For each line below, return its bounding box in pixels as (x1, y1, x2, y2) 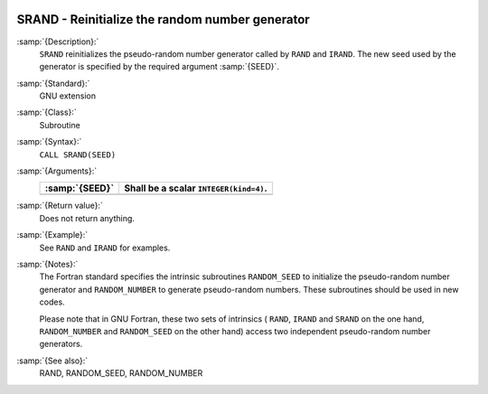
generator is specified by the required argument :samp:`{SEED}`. (39, 61, 280, 72)
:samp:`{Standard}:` (16, 78, 90, 89)
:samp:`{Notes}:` (16, 258, 79, 269)
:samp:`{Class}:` (16, 107, 77, 117)
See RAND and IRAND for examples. (39, 242, 171, 253)
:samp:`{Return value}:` (16, 200, 104, 211)
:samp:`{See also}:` (16, 355, 89, 366)
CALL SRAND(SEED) (39, 149, 117, 160)
